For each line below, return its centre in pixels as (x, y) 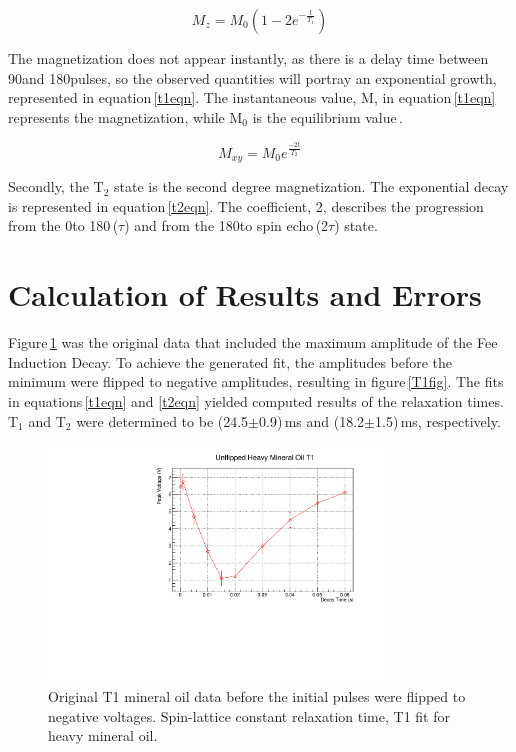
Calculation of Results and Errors (245, 294)
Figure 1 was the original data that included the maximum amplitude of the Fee (253, 342)
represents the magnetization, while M (125, 116)
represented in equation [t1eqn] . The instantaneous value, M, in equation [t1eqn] (252, 97)
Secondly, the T (56, 186)
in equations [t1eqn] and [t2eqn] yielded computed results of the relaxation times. (256, 400)
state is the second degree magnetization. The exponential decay (311, 186)
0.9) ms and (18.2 (312, 420)
